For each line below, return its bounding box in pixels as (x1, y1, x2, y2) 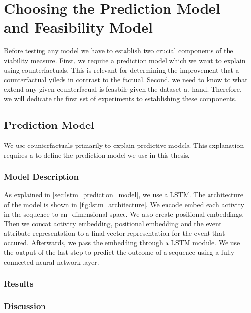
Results (4, 277, 34, 290)
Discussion (4, 300, 46, 312)
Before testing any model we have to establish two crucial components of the (4, 45, 233, 56)
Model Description (4, 170, 79, 183)
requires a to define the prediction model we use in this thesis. (4, 149, 190, 160)
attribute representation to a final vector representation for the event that (4, 228, 225, 238)
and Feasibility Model (4, 17, 153, 37)
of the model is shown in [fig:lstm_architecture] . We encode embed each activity (4, 199, 244, 209)
